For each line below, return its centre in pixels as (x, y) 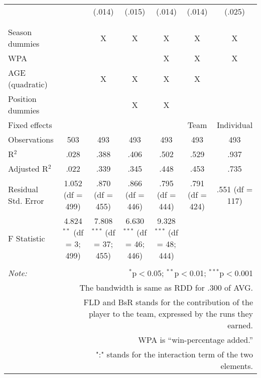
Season (20, 32)
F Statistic (27, 238)
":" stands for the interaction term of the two (174, 354)
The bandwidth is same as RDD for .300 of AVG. (166, 287)
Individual (235, 125)
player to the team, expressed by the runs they (171, 313)
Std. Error (26, 200)
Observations (31, 139)
